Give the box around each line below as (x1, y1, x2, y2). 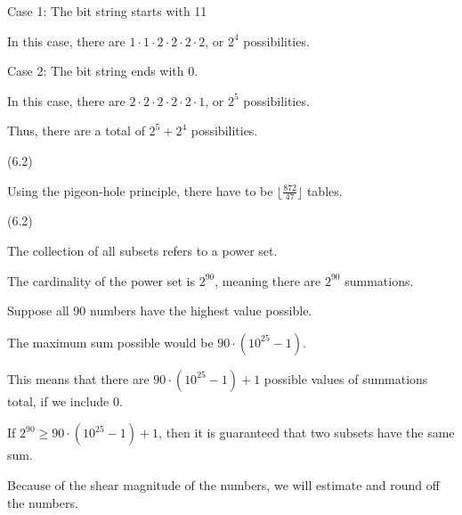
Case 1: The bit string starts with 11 (7, 2, 207, 20)
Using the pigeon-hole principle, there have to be (7, 181, 273, 200)
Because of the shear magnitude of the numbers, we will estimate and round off (7, 475, 440, 494)
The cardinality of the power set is (7, 271, 195, 290)
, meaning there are (215, 271, 321, 290)
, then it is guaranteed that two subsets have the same (158, 423, 455, 442)
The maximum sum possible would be (7, 332, 214, 351)
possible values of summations (263, 369, 428, 388)
